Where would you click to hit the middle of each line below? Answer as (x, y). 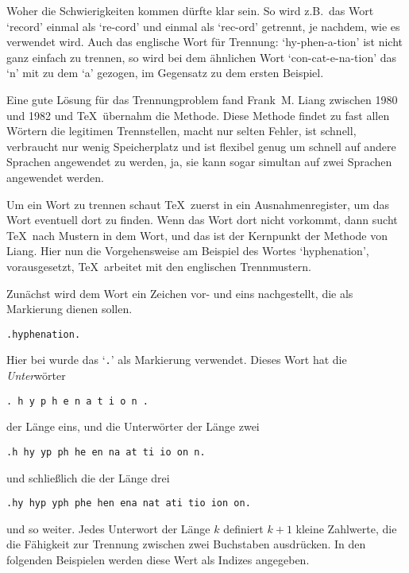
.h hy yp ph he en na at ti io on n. (106, 452)
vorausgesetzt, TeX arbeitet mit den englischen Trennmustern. (159, 266)
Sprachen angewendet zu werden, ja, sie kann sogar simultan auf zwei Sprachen (199, 162)
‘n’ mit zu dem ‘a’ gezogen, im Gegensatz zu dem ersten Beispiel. (165, 73)
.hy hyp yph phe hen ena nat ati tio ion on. (129, 503)
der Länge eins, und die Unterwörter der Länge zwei (133, 426)
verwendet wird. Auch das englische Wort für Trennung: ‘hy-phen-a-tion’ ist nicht (205, 42)
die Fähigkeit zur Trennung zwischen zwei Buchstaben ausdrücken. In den (186, 544)
